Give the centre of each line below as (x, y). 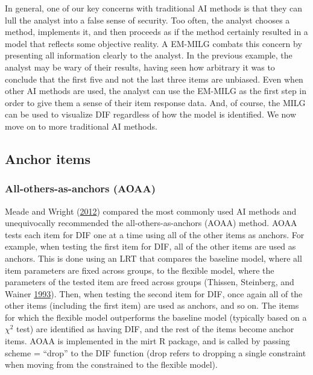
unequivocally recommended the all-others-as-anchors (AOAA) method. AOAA (151, 223)
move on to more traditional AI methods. (81, 126)
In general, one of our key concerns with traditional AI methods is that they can (154, 8)
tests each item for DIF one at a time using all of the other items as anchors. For (155, 234)
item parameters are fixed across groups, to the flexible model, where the (140, 270)
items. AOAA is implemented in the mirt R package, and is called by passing (147, 341)
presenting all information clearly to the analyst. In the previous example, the (149, 55)
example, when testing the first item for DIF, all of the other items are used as (150, 246)
